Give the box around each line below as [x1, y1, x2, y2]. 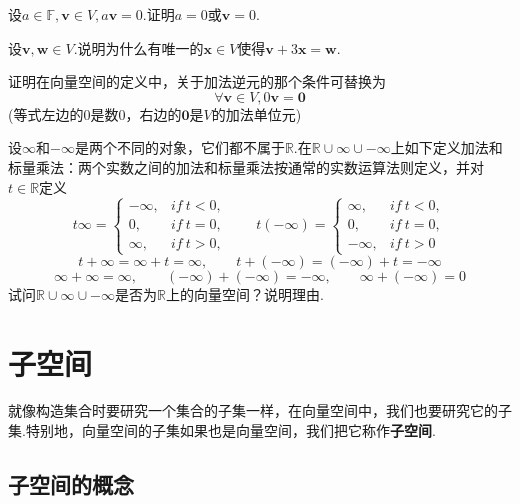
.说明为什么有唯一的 [73, 37, 204, 58]
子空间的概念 [8, 469, 134, 500]
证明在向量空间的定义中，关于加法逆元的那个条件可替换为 [8, 71, 386, 92]
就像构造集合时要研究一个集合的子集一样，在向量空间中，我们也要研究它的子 [8, 400, 512, 421]
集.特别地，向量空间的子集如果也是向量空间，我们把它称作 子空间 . [8, 420, 436, 441]
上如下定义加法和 [390, 137, 503, 158]
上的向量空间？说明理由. [165, 283, 324, 304]
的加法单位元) [211, 103, 302, 124]
